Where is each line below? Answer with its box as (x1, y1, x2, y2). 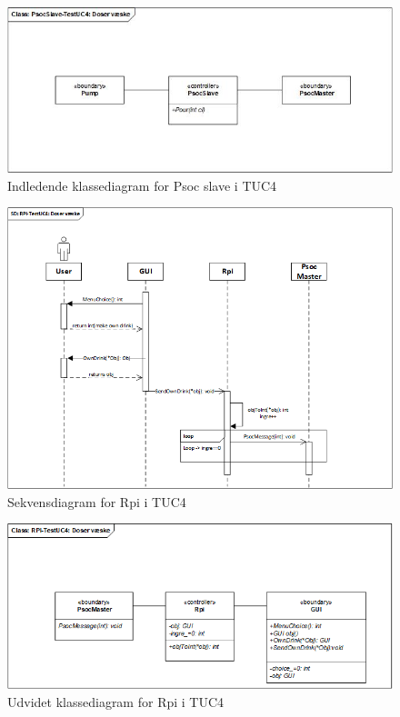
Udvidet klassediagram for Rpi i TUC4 (7, 692, 225, 711)
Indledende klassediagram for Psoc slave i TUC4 (7, 175, 277, 194)
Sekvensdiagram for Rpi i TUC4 (7, 492, 186, 511)
